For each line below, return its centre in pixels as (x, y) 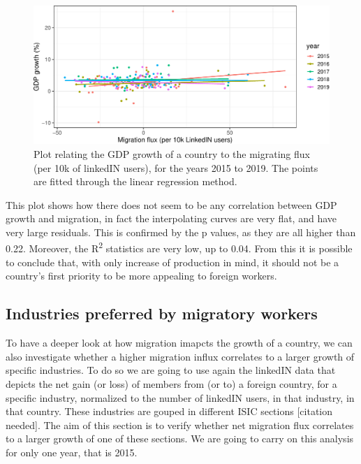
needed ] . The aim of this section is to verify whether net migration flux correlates (180, 425)
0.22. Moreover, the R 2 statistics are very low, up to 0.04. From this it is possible (179, 247)
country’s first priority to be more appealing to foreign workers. (141, 276)
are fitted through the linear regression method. (135, 181)
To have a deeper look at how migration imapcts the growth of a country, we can (179, 343)
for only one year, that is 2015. (72, 452)
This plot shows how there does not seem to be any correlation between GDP (171, 204)
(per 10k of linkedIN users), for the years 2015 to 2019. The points (176, 167)
